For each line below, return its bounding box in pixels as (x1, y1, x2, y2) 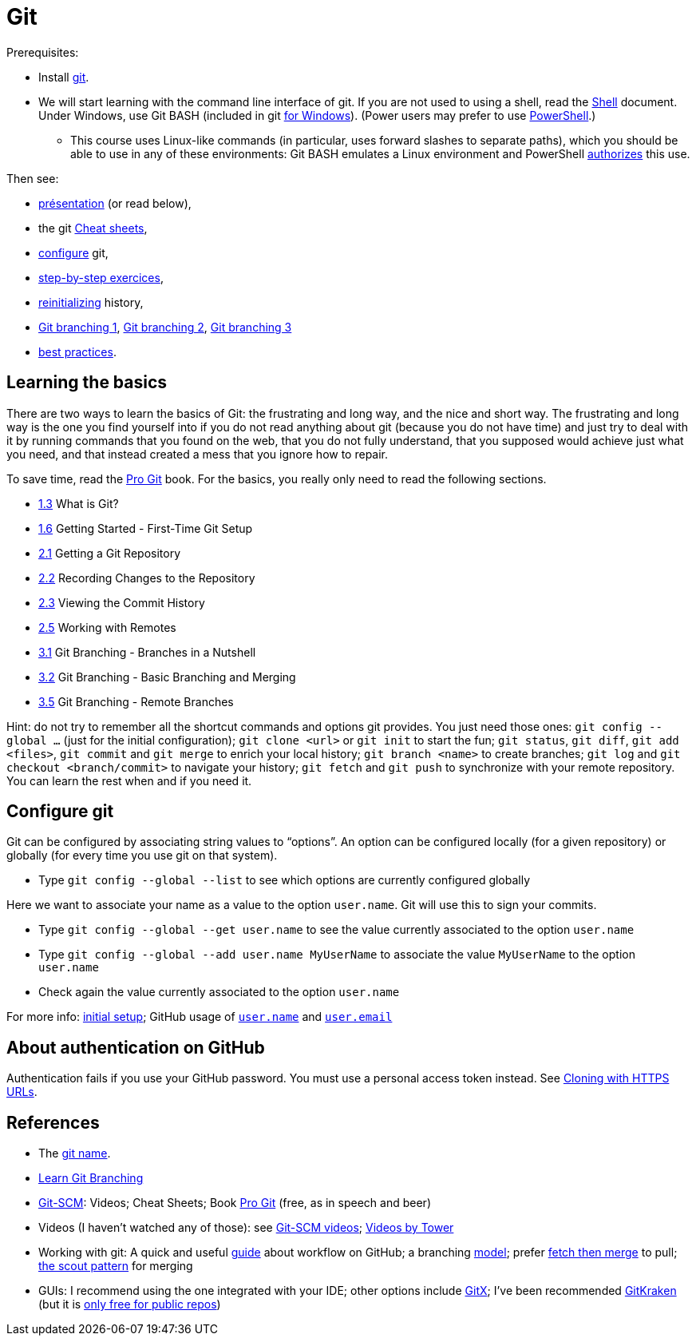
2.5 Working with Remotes (38, 620, 176, 634)
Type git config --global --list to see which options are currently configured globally (38, 873, 531, 887)
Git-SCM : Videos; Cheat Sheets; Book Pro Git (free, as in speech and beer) (38, 1196, 431, 1210)
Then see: (6, 171, 59, 185)
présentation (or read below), (38, 196, 192, 210)
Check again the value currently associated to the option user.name (38, 985, 400, 999)
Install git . (38, 69, 89, 84)
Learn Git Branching (38, 1171, 144, 1185)
